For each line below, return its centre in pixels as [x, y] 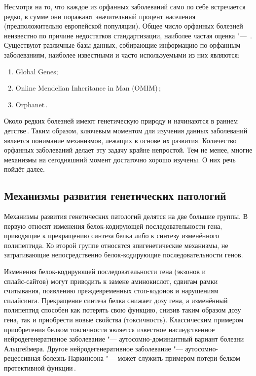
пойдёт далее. [24, 169]
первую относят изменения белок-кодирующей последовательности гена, [113, 226]
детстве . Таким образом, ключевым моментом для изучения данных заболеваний [126, 130]
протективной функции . [40, 368]
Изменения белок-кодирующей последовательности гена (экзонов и [105, 271]
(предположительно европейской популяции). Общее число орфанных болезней [124, 26]
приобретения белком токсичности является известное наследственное [110, 329]
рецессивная [22, 358]
